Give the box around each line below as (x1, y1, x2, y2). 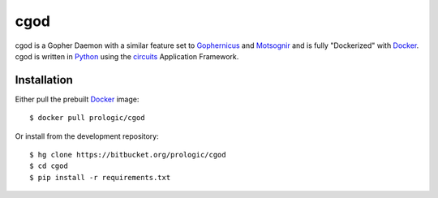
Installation (15, 73, 73, 87)
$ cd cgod (29, 161, 68, 170)
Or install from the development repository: (15, 131, 159, 141)
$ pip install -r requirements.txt (29, 173, 171, 182)
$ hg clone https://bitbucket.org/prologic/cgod (29, 150, 226, 160)
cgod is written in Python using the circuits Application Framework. (15, 51, 239, 61)
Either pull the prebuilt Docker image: (15, 94, 140, 104)
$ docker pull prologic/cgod (29, 114, 145, 123)
